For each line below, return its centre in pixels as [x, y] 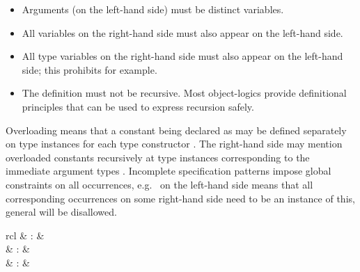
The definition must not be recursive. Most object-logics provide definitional [184, 93]
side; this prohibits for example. [89, 69]
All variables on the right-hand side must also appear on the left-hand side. [182, 32]
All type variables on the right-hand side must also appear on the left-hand [182, 56]
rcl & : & [25, 235]
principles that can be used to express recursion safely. [138, 106]
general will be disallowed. [61, 212]
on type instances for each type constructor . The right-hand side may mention [174, 144]
